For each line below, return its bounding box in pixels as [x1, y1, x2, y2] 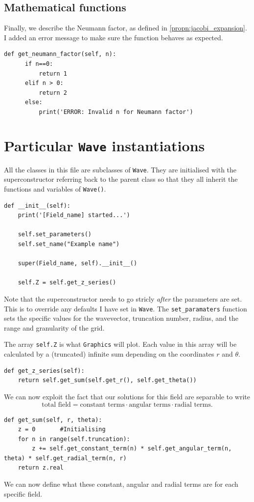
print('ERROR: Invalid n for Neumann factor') [39, 108, 193, 115]
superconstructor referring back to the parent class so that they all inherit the [4, 174, 238, 184]
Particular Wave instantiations [4, 135, 205, 155]
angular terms [129, 401, 171, 408]
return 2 [39, 89, 67, 96]
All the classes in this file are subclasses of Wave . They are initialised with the [4, 164, 237, 174]
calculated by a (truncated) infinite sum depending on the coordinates [4, 349, 214, 359]
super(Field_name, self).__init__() [18, 260, 138, 267]
